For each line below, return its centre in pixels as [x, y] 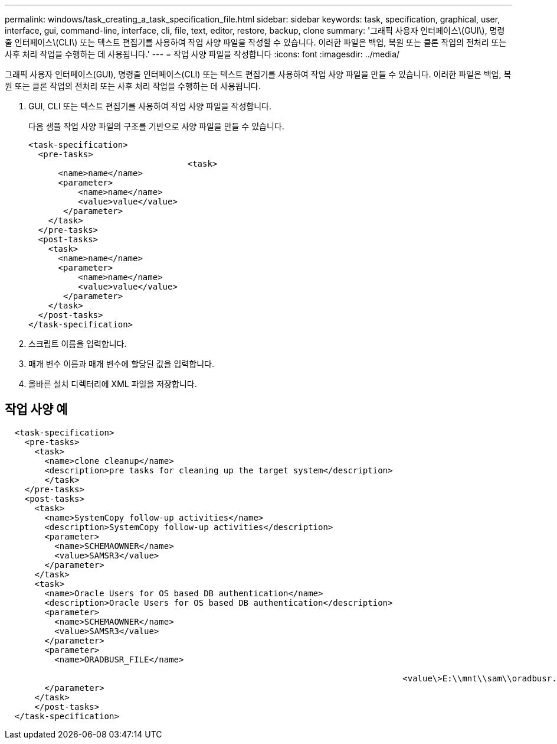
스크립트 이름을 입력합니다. [78, 344]
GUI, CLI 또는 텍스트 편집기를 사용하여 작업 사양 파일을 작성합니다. [150, 106]
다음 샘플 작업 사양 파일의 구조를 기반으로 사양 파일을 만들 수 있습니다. [156, 126]
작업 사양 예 [36, 410]
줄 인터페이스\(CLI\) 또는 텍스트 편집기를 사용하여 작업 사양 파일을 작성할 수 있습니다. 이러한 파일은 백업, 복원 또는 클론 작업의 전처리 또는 [256, 42]
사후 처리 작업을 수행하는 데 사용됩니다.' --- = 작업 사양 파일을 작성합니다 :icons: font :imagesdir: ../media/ [202, 54]
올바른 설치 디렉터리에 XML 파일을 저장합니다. [113, 384]
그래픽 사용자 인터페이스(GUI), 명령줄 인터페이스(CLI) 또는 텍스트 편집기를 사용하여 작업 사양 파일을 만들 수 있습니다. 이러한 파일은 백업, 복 [258, 74]
